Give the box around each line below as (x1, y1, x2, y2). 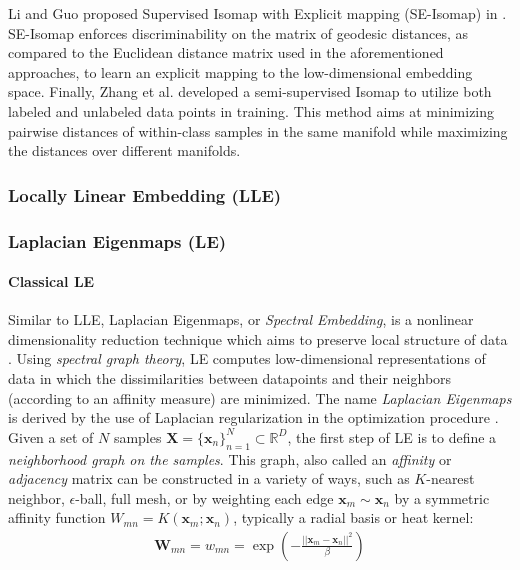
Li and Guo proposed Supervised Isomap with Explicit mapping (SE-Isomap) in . (8, 3, 507, 23)
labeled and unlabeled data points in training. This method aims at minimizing (8, 100, 495, 121)
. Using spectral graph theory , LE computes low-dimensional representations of (8, 348, 486, 369)
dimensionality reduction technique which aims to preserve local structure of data (8, 328, 508, 349)
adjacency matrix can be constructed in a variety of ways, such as (8, 468, 410, 489)
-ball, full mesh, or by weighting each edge (75, 487, 334, 508)
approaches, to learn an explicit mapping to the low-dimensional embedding (8, 61, 473, 82)
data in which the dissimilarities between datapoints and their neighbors (8, 368, 452, 389)
